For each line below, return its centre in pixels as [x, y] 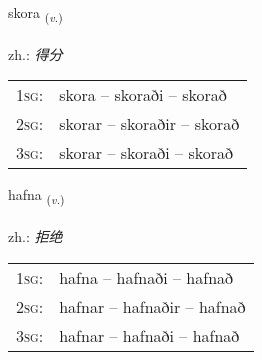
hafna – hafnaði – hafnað [146, 277]
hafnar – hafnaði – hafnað [149, 335]
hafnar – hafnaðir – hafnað [152, 306]
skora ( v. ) [35, 13]
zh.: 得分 [35, 53]
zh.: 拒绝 [35, 236]
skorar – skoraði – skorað [146, 153]
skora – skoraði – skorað [143, 95]
